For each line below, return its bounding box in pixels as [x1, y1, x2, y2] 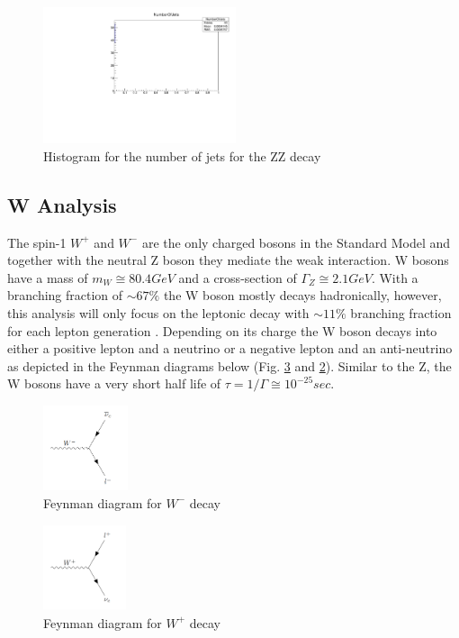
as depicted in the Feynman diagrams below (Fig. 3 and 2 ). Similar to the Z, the [7, 356, 452, 375]
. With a [371, 268, 418, 287]
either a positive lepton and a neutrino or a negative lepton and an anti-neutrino [7, 339, 453, 358]
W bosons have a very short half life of [7, 374, 221, 393]
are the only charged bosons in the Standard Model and [141, 232, 451, 251]
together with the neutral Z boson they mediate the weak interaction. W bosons [7, 251, 449, 269]
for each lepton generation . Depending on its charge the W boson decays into [7, 321, 437, 340]
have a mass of [7, 268, 88, 287]
